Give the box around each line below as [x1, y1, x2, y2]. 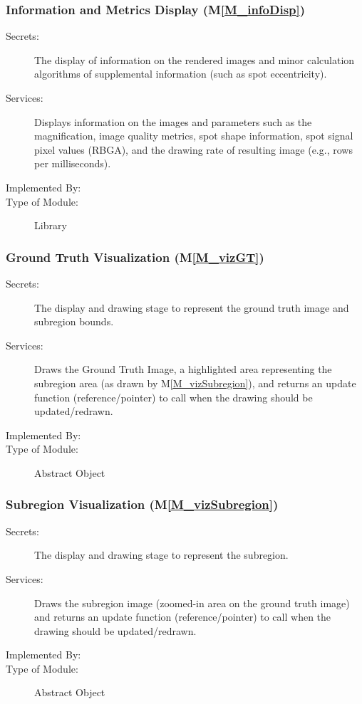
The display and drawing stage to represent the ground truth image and [34, 300, 349, 315]
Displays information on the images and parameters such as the [34, 114, 312, 129]
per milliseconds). [34, 156, 111, 171]
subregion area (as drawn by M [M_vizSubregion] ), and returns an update [34, 375, 356, 390]
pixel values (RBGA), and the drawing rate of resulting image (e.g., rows [34, 142, 353, 157]
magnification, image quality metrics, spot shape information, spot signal [34, 128, 353, 143]
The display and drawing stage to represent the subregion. [34, 547, 289, 562]
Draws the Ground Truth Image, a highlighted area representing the [34, 362, 332, 377]
